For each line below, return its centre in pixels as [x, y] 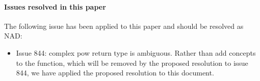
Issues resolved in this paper [55, 6]
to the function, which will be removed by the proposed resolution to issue [132, 63]
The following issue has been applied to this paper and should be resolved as [124, 26]
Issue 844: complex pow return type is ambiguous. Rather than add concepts [136, 52]
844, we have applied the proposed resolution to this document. [115, 73]
